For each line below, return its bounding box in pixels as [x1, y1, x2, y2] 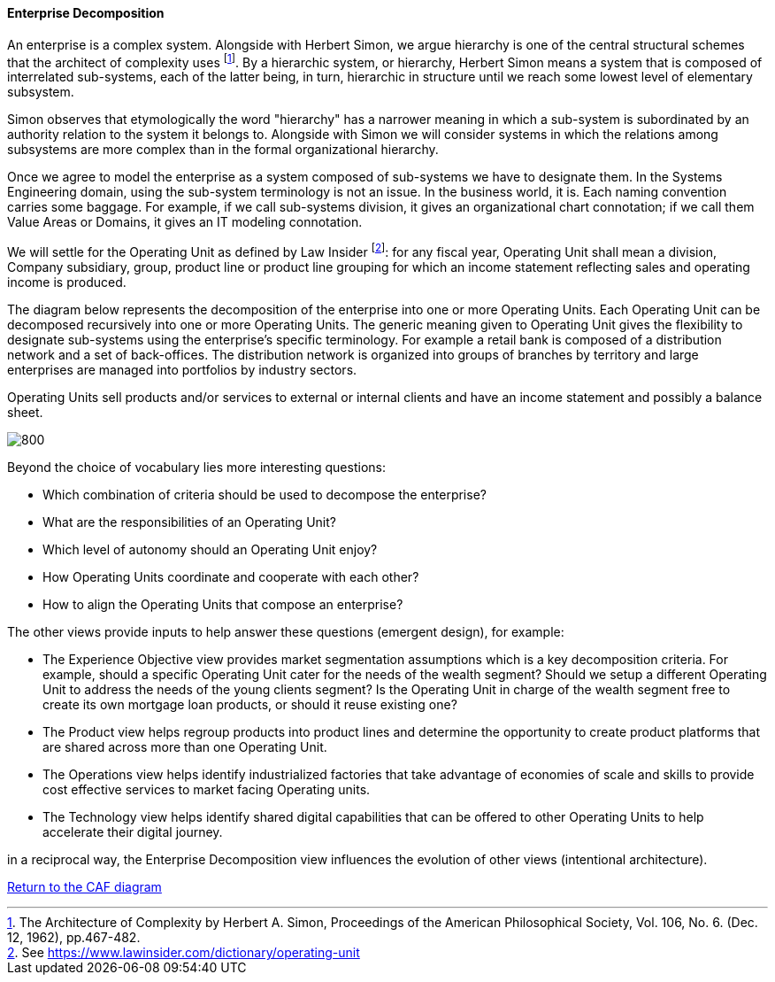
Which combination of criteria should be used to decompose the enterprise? [42, 486, 487, 502]
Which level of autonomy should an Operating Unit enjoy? [42, 541, 378, 557]
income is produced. [7, 274, 127, 290]
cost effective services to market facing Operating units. [42, 781, 371, 797]
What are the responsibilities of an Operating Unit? [42, 514, 336, 530]
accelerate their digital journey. [42, 823, 223, 839]
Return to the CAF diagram [7, 878, 162, 894]
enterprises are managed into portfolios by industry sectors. [7, 361, 357, 377]
